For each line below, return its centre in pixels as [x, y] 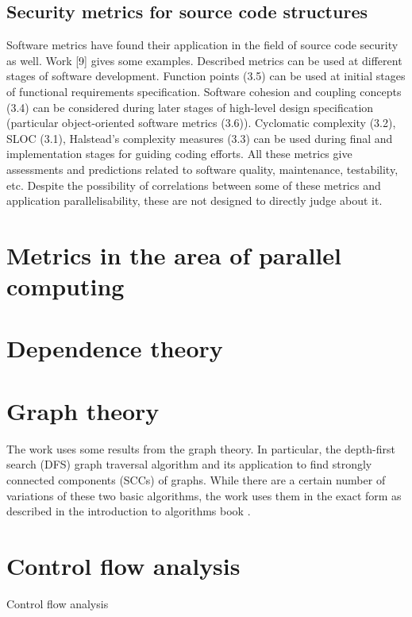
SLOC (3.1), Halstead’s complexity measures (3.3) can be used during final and [200, 138]
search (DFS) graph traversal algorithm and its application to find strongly [189, 464]
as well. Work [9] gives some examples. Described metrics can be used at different [204, 60]
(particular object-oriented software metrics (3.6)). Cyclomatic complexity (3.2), [201, 123]
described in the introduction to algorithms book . [129, 511]
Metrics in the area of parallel [174, 255]
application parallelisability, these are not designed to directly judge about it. [194, 201]
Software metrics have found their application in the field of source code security [202, 45]
